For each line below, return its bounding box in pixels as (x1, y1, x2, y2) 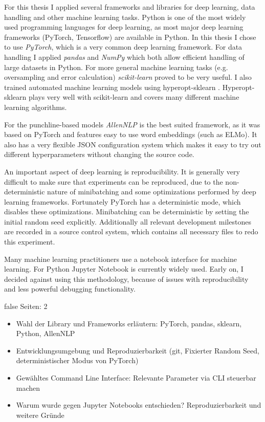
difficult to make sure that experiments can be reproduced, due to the (4, 176, 223, 187)
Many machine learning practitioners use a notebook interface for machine (4, 253, 237, 264)
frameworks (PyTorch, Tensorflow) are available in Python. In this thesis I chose (4, 31, 256, 42)
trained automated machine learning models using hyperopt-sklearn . (4, 81, 220, 92)
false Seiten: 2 (4, 301, 48, 312)
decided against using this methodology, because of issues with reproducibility (4, 273, 249, 284)
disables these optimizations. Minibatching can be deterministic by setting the (4, 206, 249, 217)
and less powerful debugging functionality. (4, 283, 136, 294)
